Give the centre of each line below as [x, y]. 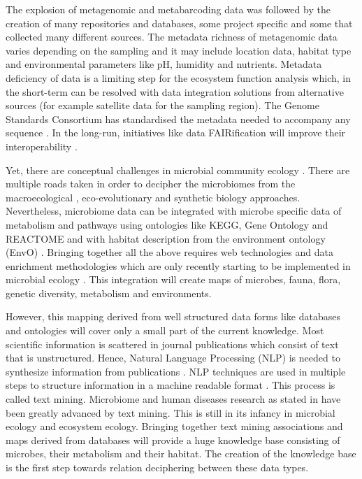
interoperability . [42, 146]
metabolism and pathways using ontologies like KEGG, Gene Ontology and [167, 224]
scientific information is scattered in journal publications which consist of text [172, 344]
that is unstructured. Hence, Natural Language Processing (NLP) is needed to [173, 358]
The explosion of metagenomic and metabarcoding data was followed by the [168, 9]
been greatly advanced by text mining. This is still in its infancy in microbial [171, 412]
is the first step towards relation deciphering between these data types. [157, 467]
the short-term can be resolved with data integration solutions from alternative [175, 91]
